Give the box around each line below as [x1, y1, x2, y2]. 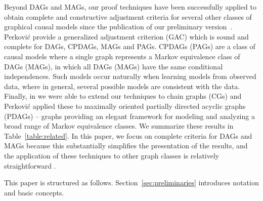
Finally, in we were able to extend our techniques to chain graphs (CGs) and [4, 91, 242, 101]
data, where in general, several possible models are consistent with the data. [4, 81, 240, 91]
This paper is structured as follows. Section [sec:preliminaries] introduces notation [4, 177, 259, 188]
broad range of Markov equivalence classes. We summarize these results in [4, 120, 234, 131]
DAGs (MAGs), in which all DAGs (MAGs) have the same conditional [4, 61, 223, 71]
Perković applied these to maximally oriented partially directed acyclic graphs [4, 100, 246, 111]
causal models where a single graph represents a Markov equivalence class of [4, 51, 240, 61]
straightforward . [4, 160, 56, 171]
